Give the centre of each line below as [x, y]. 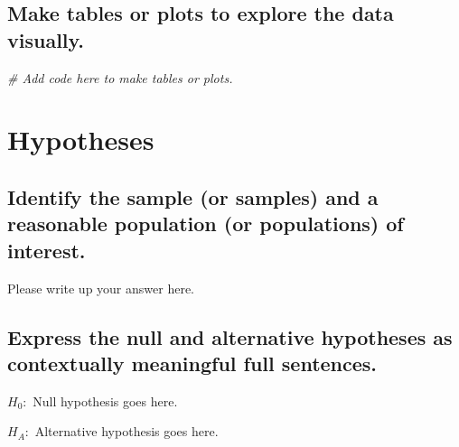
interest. [47, 250]
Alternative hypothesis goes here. [126, 431]
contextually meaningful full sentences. [192, 363]
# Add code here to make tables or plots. [120, 77]
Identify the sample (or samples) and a [193, 196]
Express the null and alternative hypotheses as [230, 336]
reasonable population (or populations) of [206, 223]
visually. [46, 39]
